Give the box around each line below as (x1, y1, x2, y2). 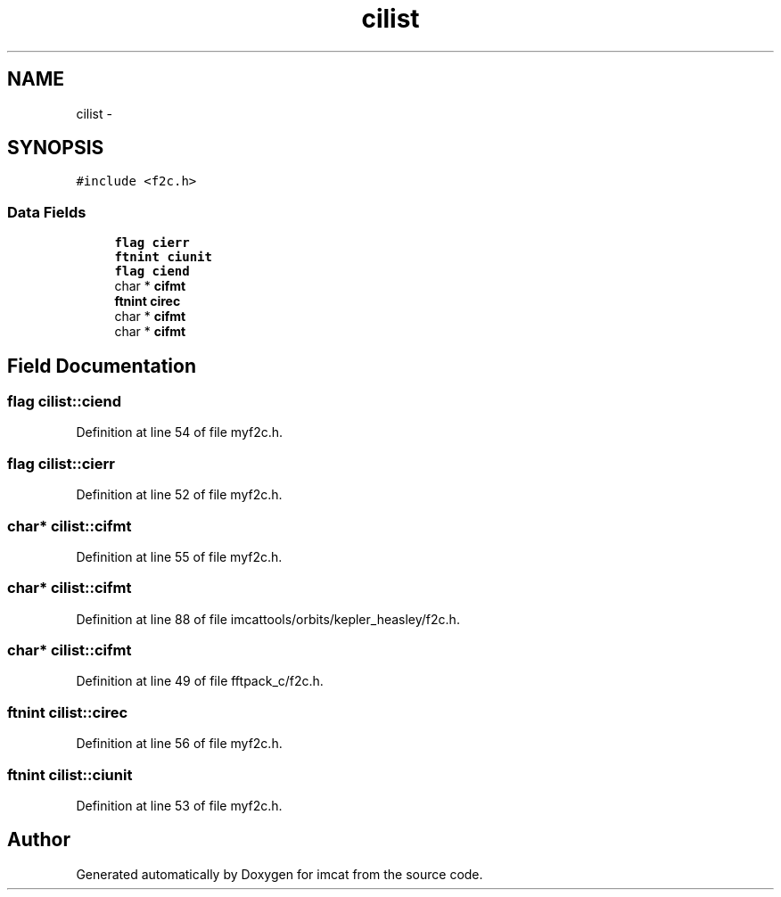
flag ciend (114, 264, 190, 279)
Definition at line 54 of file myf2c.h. (76, 424, 284, 440)
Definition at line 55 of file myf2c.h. (76, 548, 283, 564)
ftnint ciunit (114, 250, 212, 265)
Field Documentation (7, 354, 196, 377)
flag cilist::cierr (7, 454, 115, 473)
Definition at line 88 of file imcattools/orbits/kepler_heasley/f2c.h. (76, 611, 460, 627)
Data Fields (7, 202, 86, 221)
